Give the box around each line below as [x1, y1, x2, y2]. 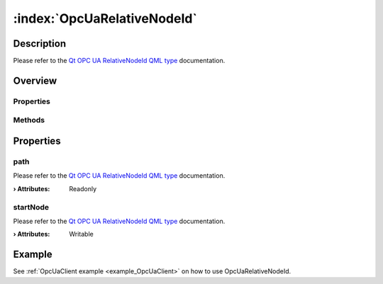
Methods [13, 115, 45, 125]
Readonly [69, 184, 97, 193]
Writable [69, 230, 94, 239]
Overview [13, 74, 57, 86]
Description [13, 38, 67, 50]
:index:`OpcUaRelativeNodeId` [13, 11, 198, 26]
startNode [13, 202, 50, 212]
